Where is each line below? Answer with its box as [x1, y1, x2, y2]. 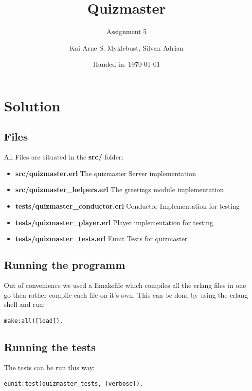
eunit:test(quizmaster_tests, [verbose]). [4, 380, 144, 388]
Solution [4, 95, 61, 115]
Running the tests [4, 339, 96, 354]
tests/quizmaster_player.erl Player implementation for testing [15, 217, 214, 227]
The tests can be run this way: [4, 362, 95, 372]
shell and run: [4, 299, 45, 309]
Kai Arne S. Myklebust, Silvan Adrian [70, 42, 183, 53]
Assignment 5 [106, 26, 147, 36]
